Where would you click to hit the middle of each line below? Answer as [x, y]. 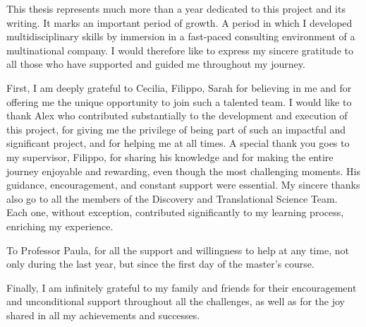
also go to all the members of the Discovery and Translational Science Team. [172, 198]
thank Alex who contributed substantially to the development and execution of [177, 115]
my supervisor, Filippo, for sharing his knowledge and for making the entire [170, 156]
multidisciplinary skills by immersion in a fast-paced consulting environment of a [181, 36]
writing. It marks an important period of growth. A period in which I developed [179, 22]
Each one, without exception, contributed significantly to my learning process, [175, 212]
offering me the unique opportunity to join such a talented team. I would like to [179, 101]
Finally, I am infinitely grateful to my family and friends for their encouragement [182, 287]
